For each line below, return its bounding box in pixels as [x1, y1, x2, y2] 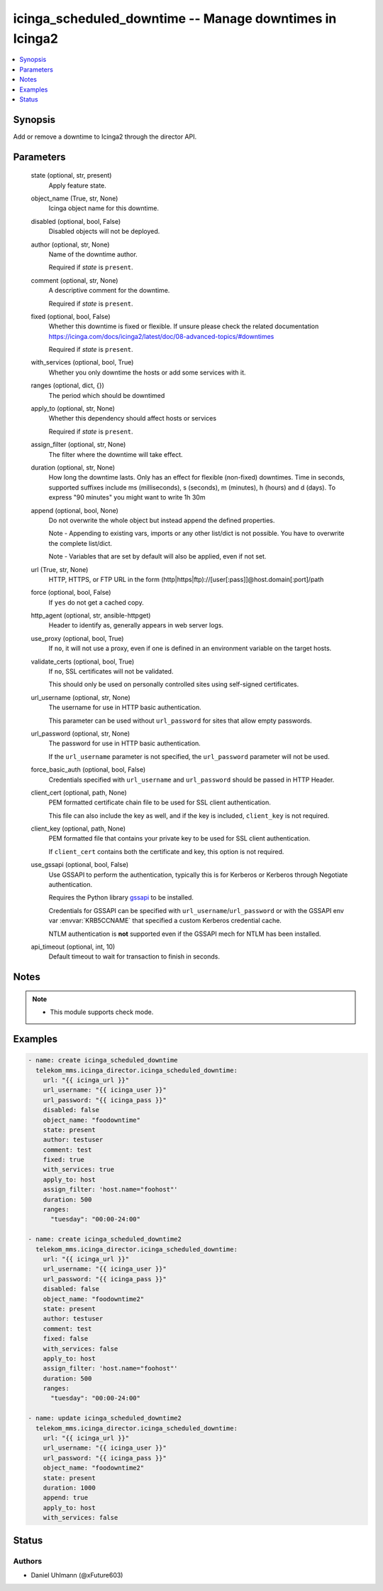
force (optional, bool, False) [30, 588, 111, 597]
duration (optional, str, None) [30, 463, 115, 472]
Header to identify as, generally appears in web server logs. [48, 621, 223, 630]
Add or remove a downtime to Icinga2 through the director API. [13, 132, 197, 141]
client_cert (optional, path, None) [30, 788, 127, 797]
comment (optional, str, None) [30, 276, 118, 284]
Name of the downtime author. [48, 249, 138, 259]
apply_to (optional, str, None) [30, 404, 115, 413]
